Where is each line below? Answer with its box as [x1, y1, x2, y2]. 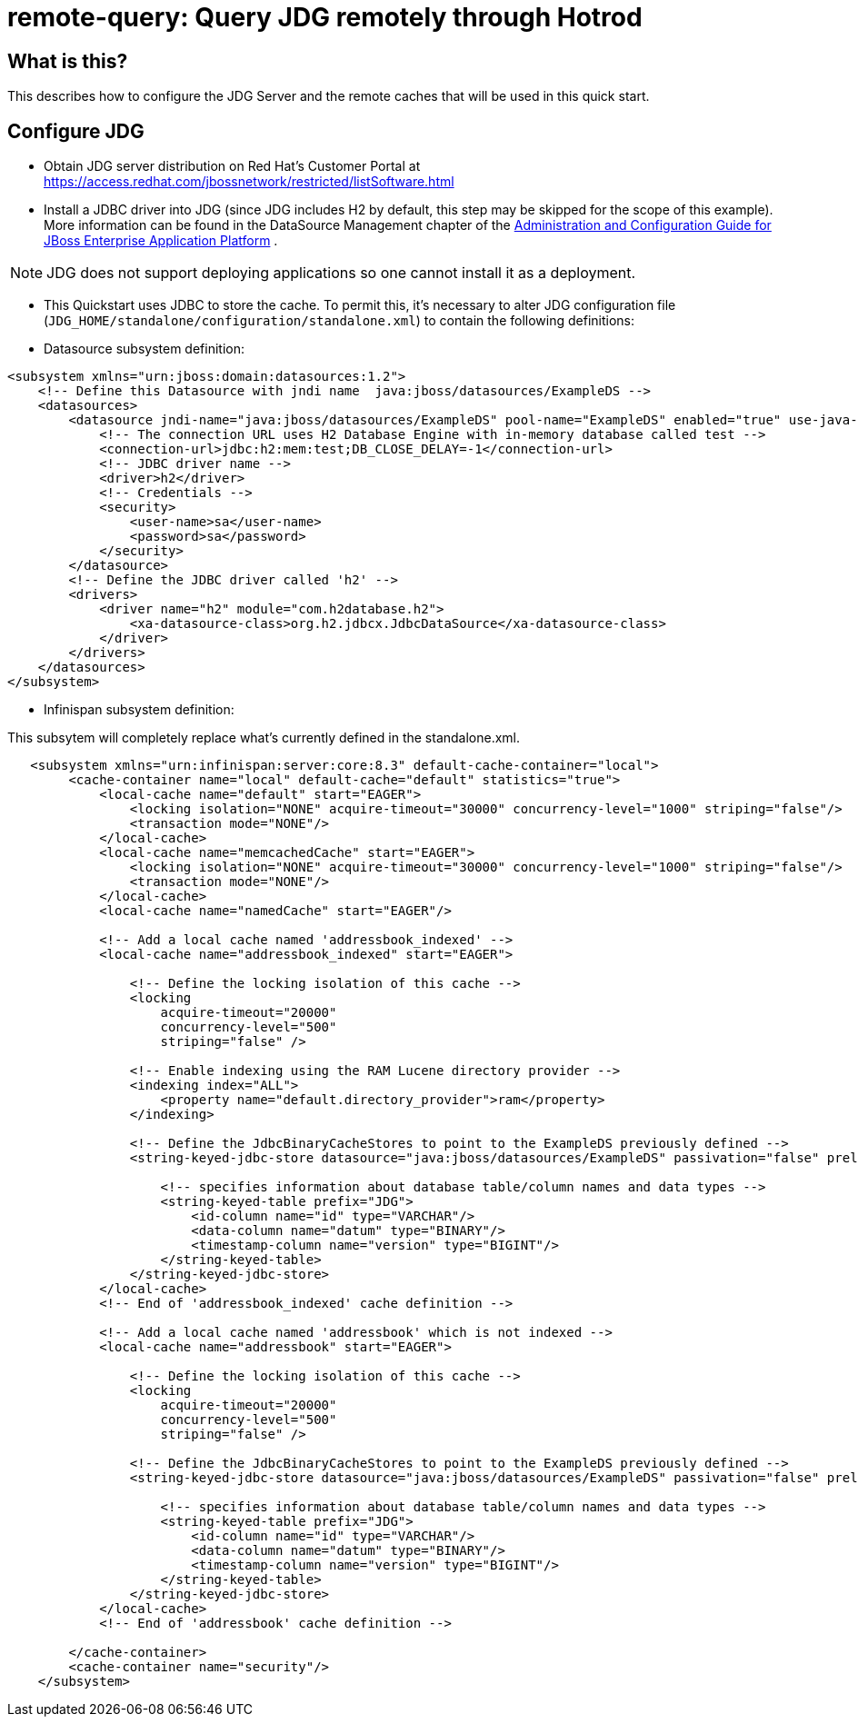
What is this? [7, 49, 128, 73]
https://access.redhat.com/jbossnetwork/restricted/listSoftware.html [44, 174, 454, 190]
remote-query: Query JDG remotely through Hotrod [7, 2, 643, 33]
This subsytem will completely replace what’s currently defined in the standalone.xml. [7, 730, 521, 746]
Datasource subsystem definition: [44, 341, 245, 357]
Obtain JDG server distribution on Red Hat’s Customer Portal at [44, 158, 421, 174]
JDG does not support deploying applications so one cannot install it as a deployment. [46, 264, 636, 283]
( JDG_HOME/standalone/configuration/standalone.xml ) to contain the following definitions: [44, 313, 634, 329]
